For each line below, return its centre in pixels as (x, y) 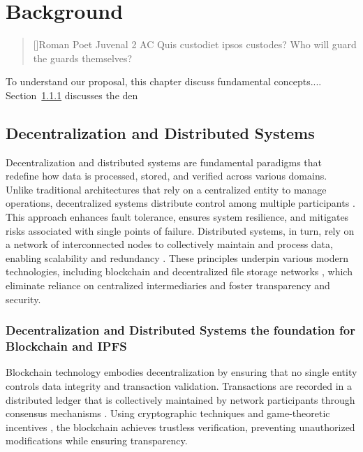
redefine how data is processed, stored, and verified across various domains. (166, 176)
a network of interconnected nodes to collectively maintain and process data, (169, 244)
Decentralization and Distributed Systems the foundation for (180, 330)
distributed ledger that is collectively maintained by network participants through (180, 399)
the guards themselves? (83, 58)
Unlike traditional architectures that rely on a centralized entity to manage (166, 189)
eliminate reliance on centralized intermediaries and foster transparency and (168, 285)
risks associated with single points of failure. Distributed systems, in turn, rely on (180, 230)
